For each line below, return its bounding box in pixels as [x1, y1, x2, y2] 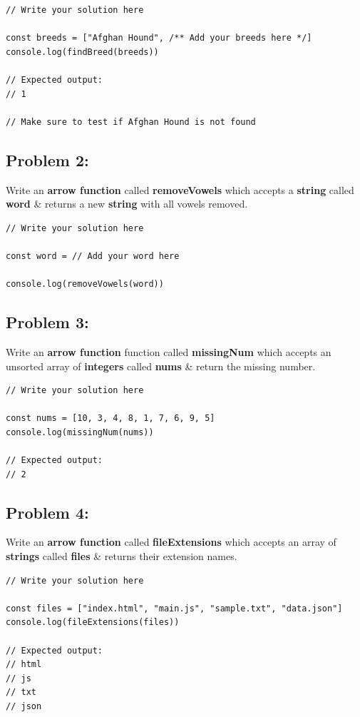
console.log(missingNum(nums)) [6, 427, 154, 437]
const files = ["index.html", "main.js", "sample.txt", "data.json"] [6, 603, 343, 614]
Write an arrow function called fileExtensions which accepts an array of [6, 534, 336, 549]
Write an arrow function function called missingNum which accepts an [6, 344, 331, 359]
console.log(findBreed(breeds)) [6, 46, 159, 57]
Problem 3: [6, 311, 89, 333]
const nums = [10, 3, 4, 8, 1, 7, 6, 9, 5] [6, 413, 215, 424]
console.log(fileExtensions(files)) [6, 617, 180, 628]
